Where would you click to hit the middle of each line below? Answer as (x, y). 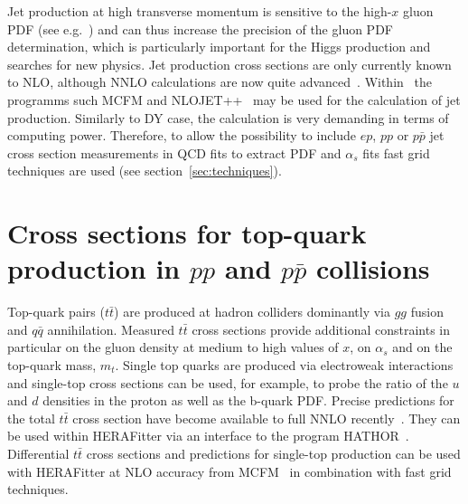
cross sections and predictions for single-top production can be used (273, 453)
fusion (427, 312)
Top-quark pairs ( (56, 312)
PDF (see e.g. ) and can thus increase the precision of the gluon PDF (200, 29)
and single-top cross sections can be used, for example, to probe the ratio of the (228, 382)
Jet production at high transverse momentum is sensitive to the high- (200, 11)
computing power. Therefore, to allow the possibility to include (182, 135)
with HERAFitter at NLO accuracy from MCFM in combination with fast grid (229, 471)
